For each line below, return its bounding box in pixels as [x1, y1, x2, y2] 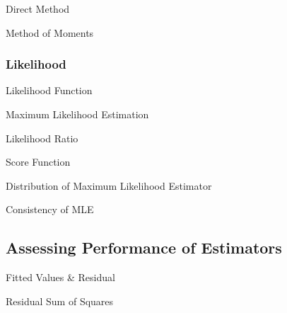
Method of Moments [6, 25, 94, 40]
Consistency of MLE [6, 202, 94, 217]
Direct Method [6, 1, 70, 16]
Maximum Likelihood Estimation [6, 107, 149, 121]
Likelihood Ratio [6, 130, 78, 145]
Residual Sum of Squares [6, 293, 114, 308]
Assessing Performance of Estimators [6, 237, 282, 258]
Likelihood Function [6, 83, 93, 98]
